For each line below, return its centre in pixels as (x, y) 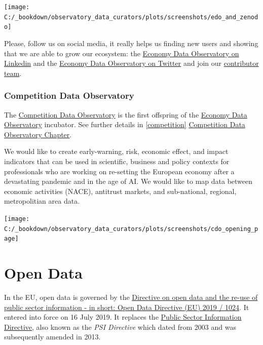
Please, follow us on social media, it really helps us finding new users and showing (131, 43)
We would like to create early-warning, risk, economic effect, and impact (116, 151)
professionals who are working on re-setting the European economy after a (119, 171)
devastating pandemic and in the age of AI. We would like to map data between (128, 181)
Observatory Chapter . (38, 134)
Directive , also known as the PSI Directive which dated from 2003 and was (120, 327)
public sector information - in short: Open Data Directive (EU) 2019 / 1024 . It (127, 307)
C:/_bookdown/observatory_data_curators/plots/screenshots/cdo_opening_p (131, 229)
